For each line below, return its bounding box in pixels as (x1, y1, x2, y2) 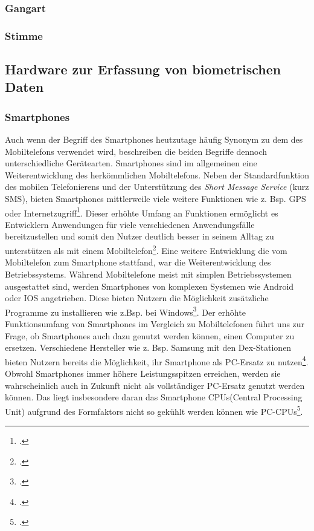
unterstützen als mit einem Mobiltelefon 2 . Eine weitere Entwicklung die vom (5, 243, 287, 256)
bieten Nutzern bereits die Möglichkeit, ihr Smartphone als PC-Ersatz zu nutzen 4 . (5, 353, 309, 368)
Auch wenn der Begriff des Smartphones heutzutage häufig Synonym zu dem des (5, 133, 303, 146)
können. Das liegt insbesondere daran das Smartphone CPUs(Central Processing (5, 391, 303, 403)
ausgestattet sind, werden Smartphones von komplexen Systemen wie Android (5, 279, 294, 292)
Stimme (5, 28, 43, 43)
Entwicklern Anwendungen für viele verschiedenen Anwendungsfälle (5, 218, 255, 230)
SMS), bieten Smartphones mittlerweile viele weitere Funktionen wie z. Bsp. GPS (5, 192, 306, 205)
